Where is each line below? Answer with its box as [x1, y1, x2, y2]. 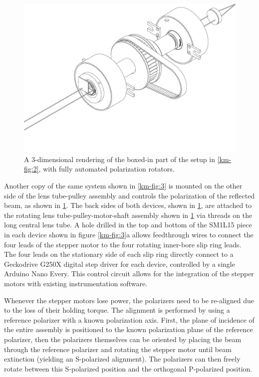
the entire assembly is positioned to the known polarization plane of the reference [4, 324, 253, 335]
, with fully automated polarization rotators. [38, 164, 175, 174]
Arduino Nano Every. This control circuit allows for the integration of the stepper [4, 268, 254, 279]
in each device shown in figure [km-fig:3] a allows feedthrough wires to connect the [4, 229, 254, 240]
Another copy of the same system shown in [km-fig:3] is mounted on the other [4, 181, 243, 191]
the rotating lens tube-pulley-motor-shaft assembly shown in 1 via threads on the [4, 209, 253, 220]
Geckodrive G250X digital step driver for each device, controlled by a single [4, 258, 235, 269]
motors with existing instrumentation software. [4, 278, 148, 289]
